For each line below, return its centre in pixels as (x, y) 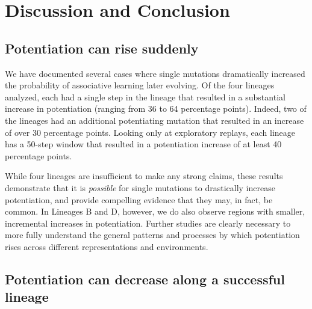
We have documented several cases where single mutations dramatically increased (155, 73)
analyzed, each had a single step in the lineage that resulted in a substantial (145, 96)
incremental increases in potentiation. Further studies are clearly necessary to (148, 223)
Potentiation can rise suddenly (102, 48)
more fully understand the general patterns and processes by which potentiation (152, 235)
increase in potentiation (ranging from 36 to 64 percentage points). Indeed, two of (156, 109)
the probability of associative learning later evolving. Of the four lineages (140, 85)
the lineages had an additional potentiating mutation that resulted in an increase (154, 120)
